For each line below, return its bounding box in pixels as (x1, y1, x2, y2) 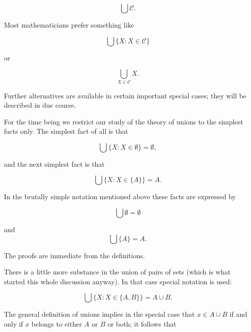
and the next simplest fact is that (4, 158, 105, 169)
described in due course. (4, 100, 76, 110)
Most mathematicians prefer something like (4, 20, 134, 30)
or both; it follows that (107, 319, 176, 329)
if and (229, 309, 248, 319)
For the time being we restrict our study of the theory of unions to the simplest (4, 116, 243, 126)
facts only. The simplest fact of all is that (4, 126, 128, 136)
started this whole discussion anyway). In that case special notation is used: (4, 276, 232, 286)
